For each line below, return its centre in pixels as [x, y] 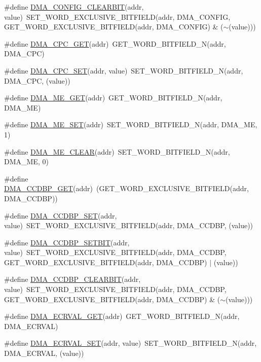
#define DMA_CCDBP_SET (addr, [61, 215]
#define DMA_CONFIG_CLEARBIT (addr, [74, 7]
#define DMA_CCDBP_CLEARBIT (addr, [72, 279]
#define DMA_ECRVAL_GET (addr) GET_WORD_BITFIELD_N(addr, [122, 316]
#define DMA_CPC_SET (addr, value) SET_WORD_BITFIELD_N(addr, [124, 70]
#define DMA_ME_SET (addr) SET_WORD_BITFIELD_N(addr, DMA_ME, [131, 124]
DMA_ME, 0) [26, 161]
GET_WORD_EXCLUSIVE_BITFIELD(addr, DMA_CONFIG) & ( [114, 27]
